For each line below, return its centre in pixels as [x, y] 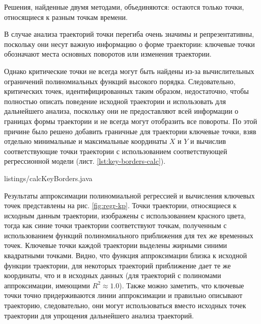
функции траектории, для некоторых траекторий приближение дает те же [118, 265]
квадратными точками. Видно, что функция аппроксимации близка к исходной [126, 255]
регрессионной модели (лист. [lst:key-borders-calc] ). [85, 161]
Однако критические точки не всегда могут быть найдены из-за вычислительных [129, 71]
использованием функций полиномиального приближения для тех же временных [129, 235]
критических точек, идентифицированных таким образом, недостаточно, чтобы [126, 91]
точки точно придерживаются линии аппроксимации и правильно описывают [123, 295]
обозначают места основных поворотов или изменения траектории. [108, 54]
